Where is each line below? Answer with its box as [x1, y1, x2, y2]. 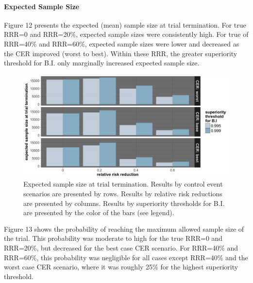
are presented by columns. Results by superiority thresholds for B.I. [23, 198, 225, 208]
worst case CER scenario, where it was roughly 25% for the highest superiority [4, 262, 238, 272]
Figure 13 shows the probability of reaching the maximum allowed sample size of [4, 223, 244, 234]
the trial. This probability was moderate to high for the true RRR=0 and [4, 233, 223, 243]
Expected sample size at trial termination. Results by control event [23, 179, 223, 189]
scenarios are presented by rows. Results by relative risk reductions [23, 188, 222, 198]
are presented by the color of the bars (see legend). [23, 207, 174, 218]
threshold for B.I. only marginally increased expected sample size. [4, 58, 200, 68]
